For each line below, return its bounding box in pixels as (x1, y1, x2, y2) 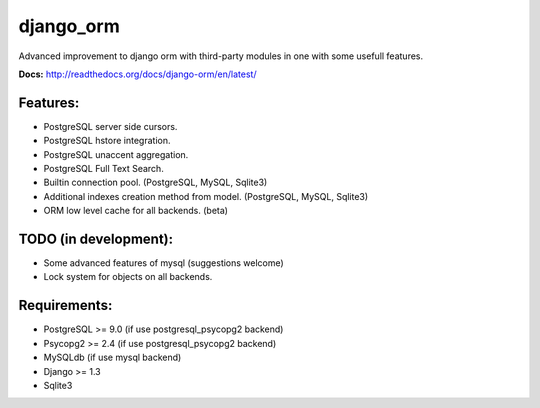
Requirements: (18, 297, 113, 314)
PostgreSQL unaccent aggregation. (43, 148, 189, 160)
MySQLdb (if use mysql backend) (43, 351, 182, 364)
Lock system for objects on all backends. (43, 271, 213, 283)
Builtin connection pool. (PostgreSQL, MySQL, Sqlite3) (43, 176, 268, 189)
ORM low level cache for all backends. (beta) (43, 205, 229, 217)
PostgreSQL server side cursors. (43, 120, 178, 132)
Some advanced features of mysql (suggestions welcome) (43, 257, 284, 269)
